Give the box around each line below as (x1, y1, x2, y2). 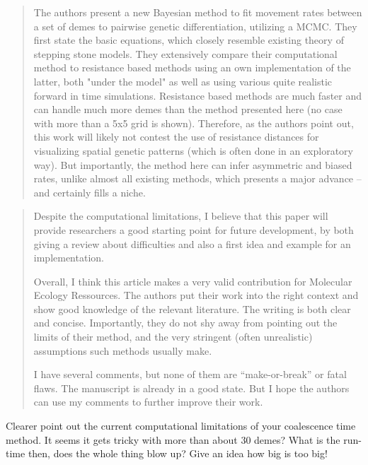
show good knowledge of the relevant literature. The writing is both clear (33, 301, 351, 316)
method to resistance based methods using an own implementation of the (33, 60, 351, 75)
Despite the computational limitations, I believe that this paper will (33, 208, 328, 223)
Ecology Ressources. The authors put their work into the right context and (33, 288, 359, 302)
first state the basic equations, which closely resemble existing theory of (33, 33, 344, 47)
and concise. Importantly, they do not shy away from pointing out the (33, 315, 338, 330)
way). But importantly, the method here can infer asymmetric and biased (33, 157, 352, 172)
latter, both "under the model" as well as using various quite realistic (33, 73, 333, 88)
